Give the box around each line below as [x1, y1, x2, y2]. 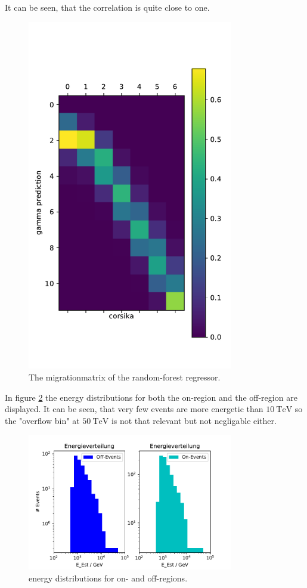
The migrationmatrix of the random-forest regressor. [29, 370, 221, 383]
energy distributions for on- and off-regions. [29, 572, 188, 584]
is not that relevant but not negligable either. [111, 414, 277, 426]
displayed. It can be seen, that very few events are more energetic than [5, 403, 263, 415]
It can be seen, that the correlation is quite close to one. [5, 1, 210, 13]
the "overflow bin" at [5, 414, 80, 426]
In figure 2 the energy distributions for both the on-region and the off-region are [5, 391, 297, 403]
